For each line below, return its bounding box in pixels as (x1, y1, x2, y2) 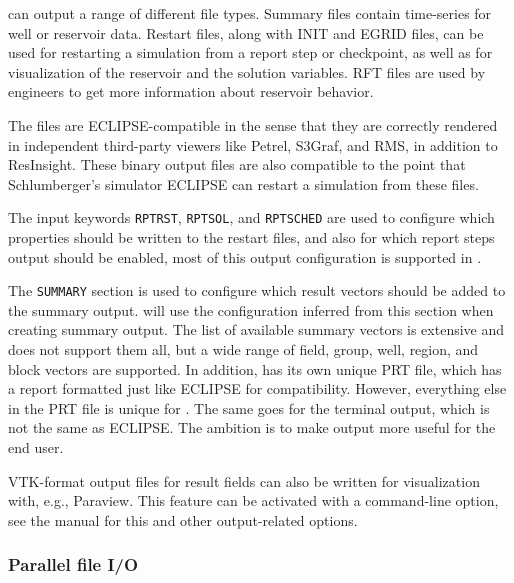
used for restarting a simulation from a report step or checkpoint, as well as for (8, 42, 493, 63)
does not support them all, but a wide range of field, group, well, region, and (8, 339, 479, 360)
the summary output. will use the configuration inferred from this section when (8, 299, 494, 320)
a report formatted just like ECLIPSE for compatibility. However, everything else (8, 378, 507, 399)
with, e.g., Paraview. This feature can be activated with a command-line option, (8, 490, 499, 511)
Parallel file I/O (8, 552, 139, 577)
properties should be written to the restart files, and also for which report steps (8, 227, 495, 247)
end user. (8, 437, 64, 457)
